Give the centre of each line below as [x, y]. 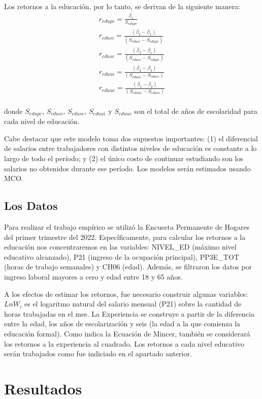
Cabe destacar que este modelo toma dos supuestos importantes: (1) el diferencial [131, 138]
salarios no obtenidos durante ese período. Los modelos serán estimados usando [127, 168]
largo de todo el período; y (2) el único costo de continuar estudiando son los [124, 158]
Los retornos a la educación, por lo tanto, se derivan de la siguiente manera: [122, 6]
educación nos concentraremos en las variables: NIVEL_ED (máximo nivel [120, 247]
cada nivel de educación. [42, 121]
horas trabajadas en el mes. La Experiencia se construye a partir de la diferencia [129, 313]
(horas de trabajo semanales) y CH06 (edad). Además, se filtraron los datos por [128, 267]
